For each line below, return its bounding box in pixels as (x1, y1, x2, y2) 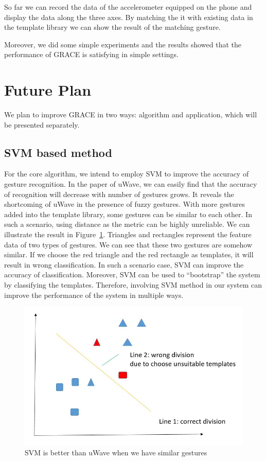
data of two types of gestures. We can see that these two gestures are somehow (4, 239, 253, 250)
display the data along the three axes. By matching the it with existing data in (4, 11, 253, 22)
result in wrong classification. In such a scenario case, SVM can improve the (4, 259, 244, 270)
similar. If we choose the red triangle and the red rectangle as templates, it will (4, 249, 254, 260)
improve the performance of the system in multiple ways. (4, 289, 184, 300)
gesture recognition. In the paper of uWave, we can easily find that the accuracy (4, 179, 257, 189)
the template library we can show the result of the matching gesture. (4, 22, 221, 32)
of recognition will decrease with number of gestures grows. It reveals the (4, 188, 234, 199)
